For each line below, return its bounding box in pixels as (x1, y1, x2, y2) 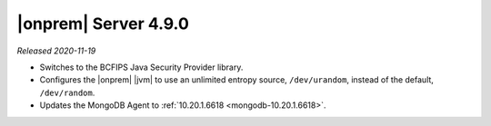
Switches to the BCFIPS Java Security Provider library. (39, 62, 244, 73)
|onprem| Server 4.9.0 (16, 14, 190, 34)
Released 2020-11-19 (16, 45, 96, 56)
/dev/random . (39, 87, 95, 98)
